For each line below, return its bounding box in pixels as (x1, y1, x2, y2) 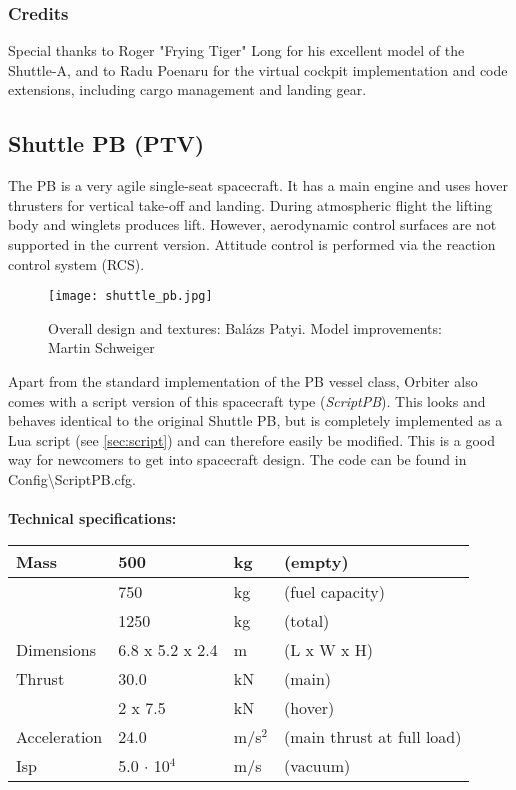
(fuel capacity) (283, 579, 385, 603)
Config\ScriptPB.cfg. (8, 468, 137, 489)
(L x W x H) (283, 637, 374, 661)
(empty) (283, 549, 349, 573)
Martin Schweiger (48, 337, 155, 358)
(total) (283, 608, 330, 632)
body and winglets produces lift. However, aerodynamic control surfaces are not (8, 214, 497, 235)
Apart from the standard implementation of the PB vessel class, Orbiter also (8, 371, 478, 392)
